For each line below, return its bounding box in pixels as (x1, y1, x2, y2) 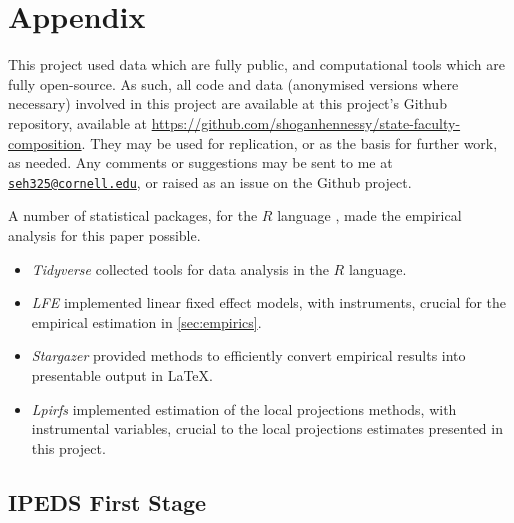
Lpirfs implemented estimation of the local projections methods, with (31, 398, 457, 419)
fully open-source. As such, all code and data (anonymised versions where (8, 73, 459, 94)
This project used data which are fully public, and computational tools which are (8, 54, 505, 75)
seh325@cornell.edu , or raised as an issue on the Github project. (8, 171, 412, 192)
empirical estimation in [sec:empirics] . (31, 311, 262, 332)
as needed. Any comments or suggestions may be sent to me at (8, 152, 393, 173)
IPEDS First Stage (8, 486, 207, 517)
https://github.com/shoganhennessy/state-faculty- (151, 112, 461, 133)
